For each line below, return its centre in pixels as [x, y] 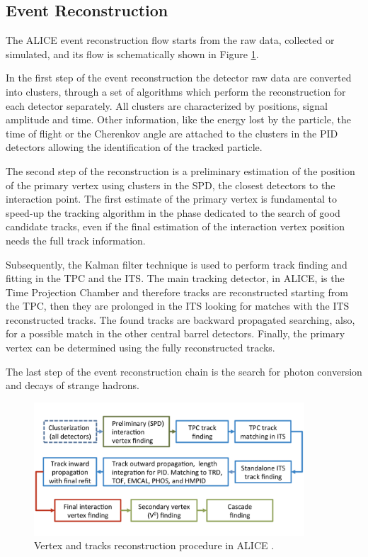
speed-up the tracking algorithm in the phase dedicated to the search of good [173, 212]
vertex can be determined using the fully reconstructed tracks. [140, 348]
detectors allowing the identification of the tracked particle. [134, 147]
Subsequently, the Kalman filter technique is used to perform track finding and [177, 264]
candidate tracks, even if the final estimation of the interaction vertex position [176, 226]
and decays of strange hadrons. [73, 385]
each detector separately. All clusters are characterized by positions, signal [167, 105]
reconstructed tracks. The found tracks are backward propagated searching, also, [180, 319]
